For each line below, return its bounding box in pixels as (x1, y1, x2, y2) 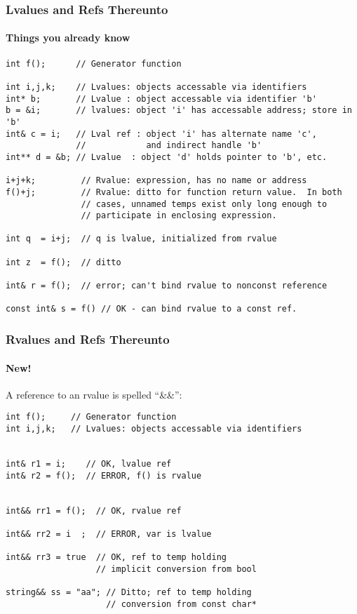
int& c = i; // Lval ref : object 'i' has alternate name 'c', (6, 128, 317, 139)
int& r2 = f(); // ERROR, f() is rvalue (6, 470, 202, 481)
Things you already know (6, 30, 130, 45)
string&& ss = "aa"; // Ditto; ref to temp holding (6, 587, 252, 598)
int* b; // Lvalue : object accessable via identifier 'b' (6, 93, 317, 104)
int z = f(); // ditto (6, 257, 121, 267)
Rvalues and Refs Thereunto (6, 331, 170, 347)
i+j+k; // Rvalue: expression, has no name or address (6, 175, 307, 186)
